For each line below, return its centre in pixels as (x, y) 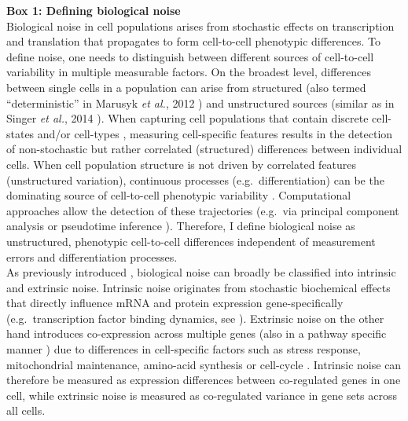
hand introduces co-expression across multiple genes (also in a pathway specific (197, 333)
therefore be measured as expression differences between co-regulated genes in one (204, 380)
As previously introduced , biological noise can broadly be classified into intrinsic (201, 272)
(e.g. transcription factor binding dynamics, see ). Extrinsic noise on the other (195, 318)
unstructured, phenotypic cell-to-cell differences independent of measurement (191, 241)
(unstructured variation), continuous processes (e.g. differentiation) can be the (195, 179)
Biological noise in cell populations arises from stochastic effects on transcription (200, 26)
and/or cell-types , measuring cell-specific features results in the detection (215, 133)
